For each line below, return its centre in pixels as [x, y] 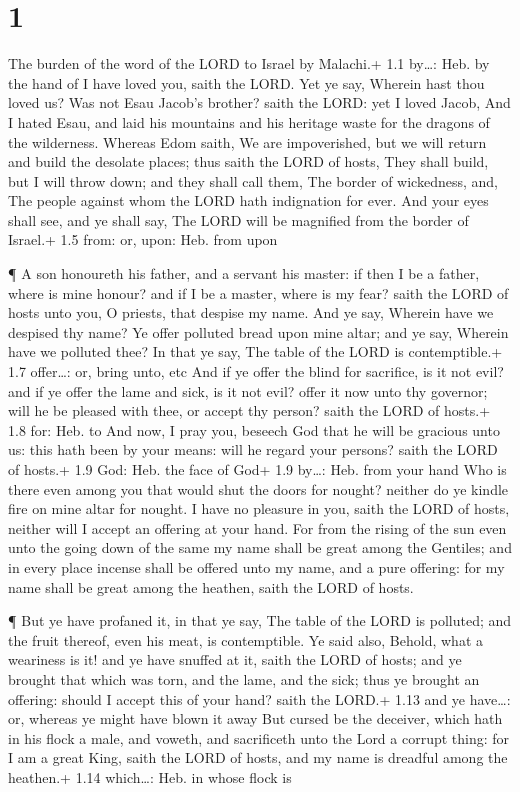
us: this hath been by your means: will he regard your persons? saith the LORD [253, 449]
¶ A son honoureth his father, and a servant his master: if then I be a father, [244, 273]
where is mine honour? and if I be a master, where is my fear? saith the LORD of [258, 292]
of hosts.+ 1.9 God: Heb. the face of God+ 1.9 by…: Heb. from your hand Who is [257, 469]
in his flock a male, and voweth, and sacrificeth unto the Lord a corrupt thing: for [259, 737]
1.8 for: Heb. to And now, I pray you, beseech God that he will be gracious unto [254, 429]
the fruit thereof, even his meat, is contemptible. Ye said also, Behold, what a [246, 639]
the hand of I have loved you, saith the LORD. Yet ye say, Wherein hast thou [246, 82]
